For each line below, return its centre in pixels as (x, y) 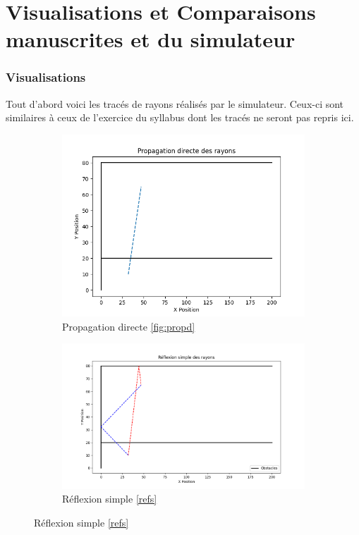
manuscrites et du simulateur (151, 39)
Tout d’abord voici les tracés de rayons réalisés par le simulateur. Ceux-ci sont (175, 103)
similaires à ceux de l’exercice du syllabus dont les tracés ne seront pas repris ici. (180, 117)
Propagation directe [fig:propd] (129, 326)
